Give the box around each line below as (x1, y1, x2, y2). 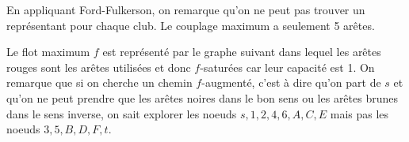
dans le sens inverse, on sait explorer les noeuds (6, 105, 237, 121)
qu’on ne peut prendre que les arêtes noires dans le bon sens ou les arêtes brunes (6, 89, 399, 106)
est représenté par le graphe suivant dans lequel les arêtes (102, 43, 381, 60)
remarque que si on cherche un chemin (6, 74, 193, 91)
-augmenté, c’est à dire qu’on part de (201, 74, 381, 91)
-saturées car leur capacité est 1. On (200, 58, 375, 75)
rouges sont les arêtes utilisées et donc (6, 58, 191, 75)
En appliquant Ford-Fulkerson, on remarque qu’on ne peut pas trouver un (6, 2, 365, 17)
